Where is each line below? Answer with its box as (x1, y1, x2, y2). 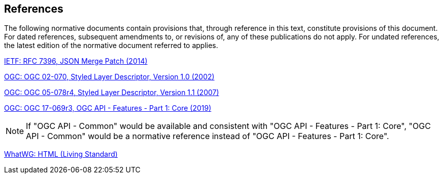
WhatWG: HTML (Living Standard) (4, 150, 118, 159)
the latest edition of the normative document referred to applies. (4, 41, 218, 50)
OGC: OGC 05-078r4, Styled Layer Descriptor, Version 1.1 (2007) (4, 88, 219, 97)
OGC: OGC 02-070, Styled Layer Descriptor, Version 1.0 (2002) (4, 72, 215, 81)
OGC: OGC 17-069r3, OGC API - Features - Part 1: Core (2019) (4, 104, 212, 113)
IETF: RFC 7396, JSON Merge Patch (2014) (4, 57, 148, 66)
